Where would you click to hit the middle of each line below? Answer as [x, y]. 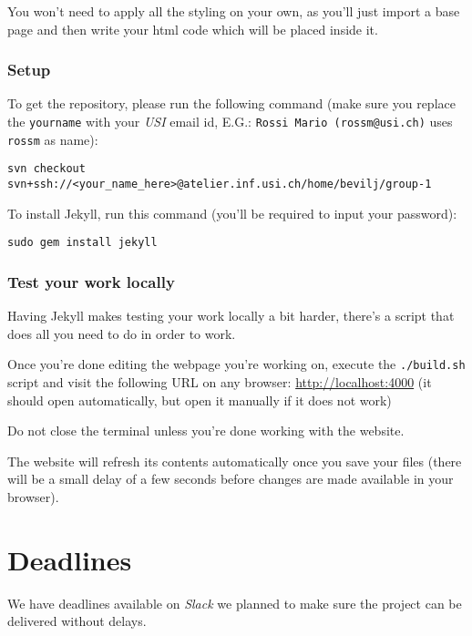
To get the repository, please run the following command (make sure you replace [231, 103]
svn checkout [46, 169]
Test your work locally [91, 281]
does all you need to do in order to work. [122, 333]
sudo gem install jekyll [82, 243]
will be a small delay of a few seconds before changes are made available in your [231, 479]
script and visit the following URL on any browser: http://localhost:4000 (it [220, 381]
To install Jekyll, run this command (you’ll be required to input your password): [232, 213]
